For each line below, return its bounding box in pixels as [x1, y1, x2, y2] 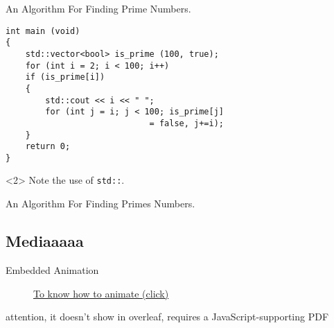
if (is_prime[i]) [25, 72, 105, 83]
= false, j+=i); [149, 118, 224, 128]
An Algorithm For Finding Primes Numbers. [6, 196, 195, 211]
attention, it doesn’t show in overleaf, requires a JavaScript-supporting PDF [6, 309, 329, 324]
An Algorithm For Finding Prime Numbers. [6, 1, 191, 15]
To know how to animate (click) [33, 286, 169, 300]
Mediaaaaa [6, 230, 84, 252]
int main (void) [6, 26, 80, 36]
